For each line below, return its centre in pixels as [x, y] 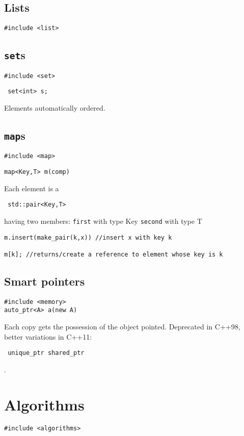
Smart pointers [45, 281]
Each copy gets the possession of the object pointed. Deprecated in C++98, [122, 327]
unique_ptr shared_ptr [46, 353]
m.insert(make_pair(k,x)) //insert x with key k [88, 237]
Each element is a [32, 188]
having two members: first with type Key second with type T [103, 221]
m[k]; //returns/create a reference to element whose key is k [114, 254]
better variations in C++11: [48, 336]
